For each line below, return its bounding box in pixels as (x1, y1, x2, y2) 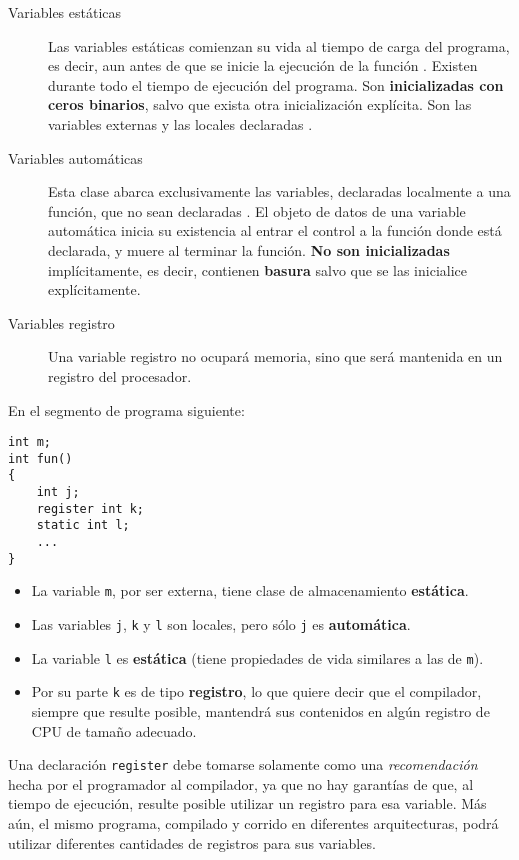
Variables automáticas (8, 147, 143, 168)
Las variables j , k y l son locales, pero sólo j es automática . (31, 614, 411, 634)
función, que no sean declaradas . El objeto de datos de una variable (48, 200, 466, 221)
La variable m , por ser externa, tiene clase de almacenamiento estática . (31, 580, 469, 601)
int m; (8, 435, 51, 450)
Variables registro (8, 312, 115, 333)
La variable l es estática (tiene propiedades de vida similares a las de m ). (31, 647, 484, 668)
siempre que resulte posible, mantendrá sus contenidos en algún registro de (31, 700, 490, 721)
